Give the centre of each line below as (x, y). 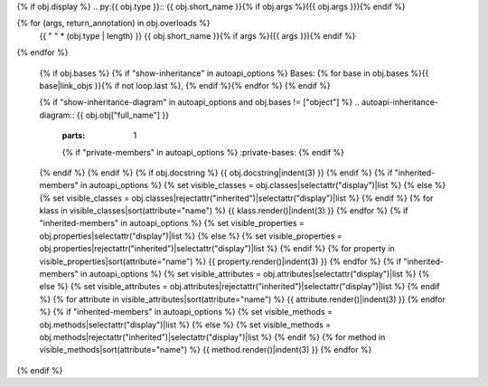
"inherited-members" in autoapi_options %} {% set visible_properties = (172, 223)
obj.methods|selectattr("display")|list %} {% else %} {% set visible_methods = (185, 325)
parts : (74, 136)
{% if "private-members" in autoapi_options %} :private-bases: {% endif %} (203, 152)
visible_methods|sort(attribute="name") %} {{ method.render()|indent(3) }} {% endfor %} (206, 350)
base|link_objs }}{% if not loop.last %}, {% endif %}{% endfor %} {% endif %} (185, 85)
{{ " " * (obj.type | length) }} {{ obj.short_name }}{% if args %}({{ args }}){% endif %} (197, 35)
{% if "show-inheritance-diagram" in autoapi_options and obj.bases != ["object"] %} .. (200, 102)
